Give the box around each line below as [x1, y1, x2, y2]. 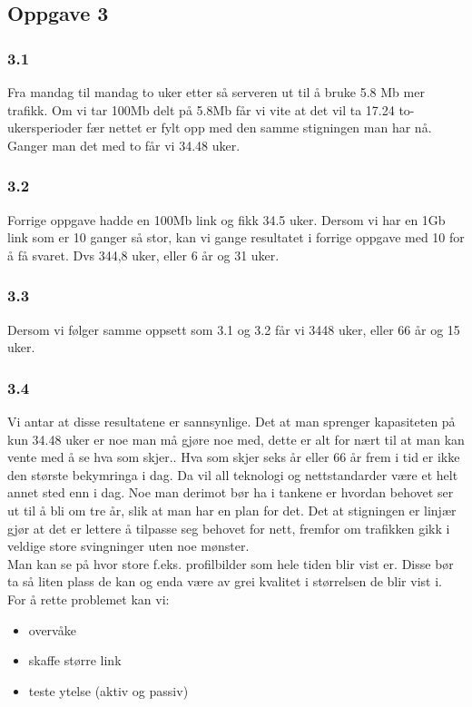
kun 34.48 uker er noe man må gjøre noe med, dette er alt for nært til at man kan [7, 429, 465, 448]
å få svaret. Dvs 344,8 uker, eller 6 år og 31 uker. [7, 245, 280, 264]
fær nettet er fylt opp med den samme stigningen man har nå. [86, 118, 432, 137]
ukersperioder [7, 118, 83, 137]
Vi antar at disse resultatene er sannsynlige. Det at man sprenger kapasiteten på [7, 412, 456, 430]
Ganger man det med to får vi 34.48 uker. [7, 135, 241, 154]
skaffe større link [28, 651, 122, 670]
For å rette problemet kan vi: [7, 589, 170, 608]
